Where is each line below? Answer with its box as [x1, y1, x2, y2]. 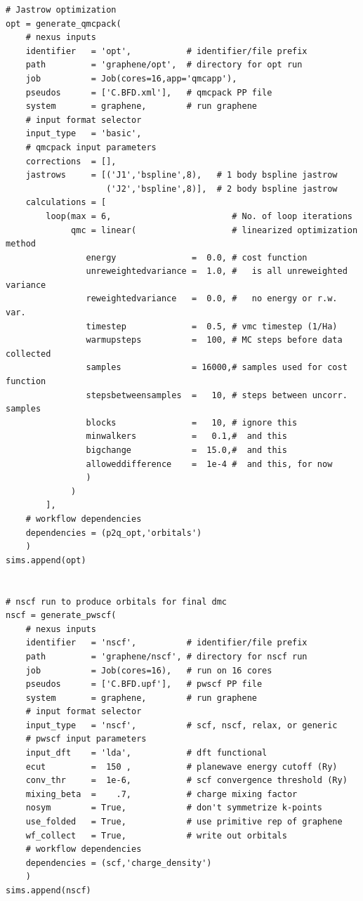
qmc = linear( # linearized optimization [71, 225, 358, 235]
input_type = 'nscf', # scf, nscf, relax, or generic [25, 720, 338, 730]
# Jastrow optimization [6, 5, 117, 15]
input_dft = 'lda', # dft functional [25, 748, 268, 758]
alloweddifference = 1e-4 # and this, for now [86, 459, 333, 469]
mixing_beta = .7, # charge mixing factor [25, 789, 298, 799]
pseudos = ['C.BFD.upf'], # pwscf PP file [25, 679, 263, 690]
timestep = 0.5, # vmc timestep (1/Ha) [86, 321, 338, 331]
